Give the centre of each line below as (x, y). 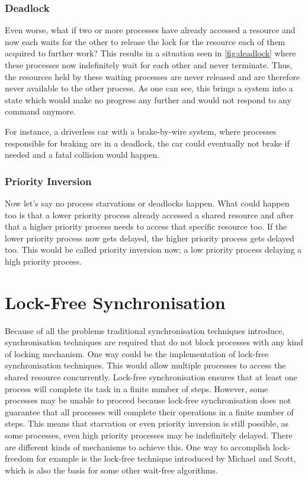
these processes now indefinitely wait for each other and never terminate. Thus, (149, 65)
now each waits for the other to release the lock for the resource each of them (145, 41)
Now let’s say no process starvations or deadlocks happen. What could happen (147, 203)
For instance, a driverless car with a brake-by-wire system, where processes (141, 131)
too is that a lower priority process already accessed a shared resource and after (149, 214)
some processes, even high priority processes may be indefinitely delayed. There (149, 435)
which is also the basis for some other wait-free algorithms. (111, 470)
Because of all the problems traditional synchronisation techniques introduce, (145, 330)
